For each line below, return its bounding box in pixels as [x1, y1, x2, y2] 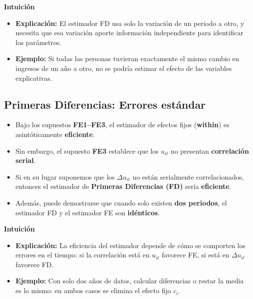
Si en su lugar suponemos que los [15, 171, 115, 182]
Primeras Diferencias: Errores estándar [4, 96, 206, 112]
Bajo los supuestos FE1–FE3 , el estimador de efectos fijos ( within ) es [15, 119, 230, 130]
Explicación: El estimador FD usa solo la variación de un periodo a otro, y [15, 18, 244, 28]
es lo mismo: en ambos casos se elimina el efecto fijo [15, 285, 171, 296]
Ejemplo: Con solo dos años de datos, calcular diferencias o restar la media [15, 276, 244, 286]
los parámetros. [15, 37, 62, 47]
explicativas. [15, 72, 52, 83]
